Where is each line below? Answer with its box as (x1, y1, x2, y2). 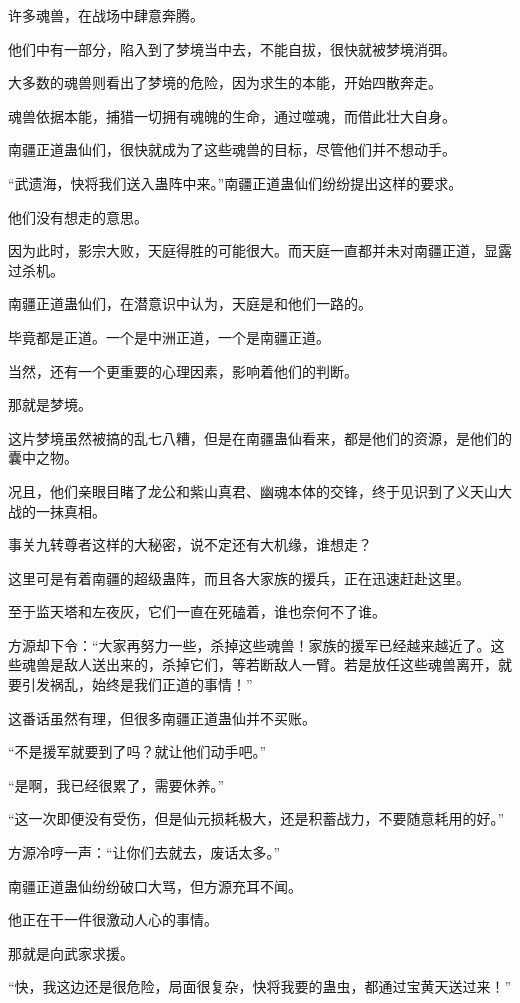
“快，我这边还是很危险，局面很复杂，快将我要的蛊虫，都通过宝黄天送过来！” (8, 976, 512, 997)
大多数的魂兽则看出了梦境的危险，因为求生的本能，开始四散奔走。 (8, 72, 442, 93)
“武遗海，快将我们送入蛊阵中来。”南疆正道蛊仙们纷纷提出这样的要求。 (8, 172, 463, 193)
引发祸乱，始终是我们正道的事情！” (21, 674, 253, 695)
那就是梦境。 (8, 394, 92, 415)
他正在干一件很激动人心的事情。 (8, 909, 218, 930)
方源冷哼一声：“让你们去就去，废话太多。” (8, 842, 281, 863)
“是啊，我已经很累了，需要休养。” (8, 774, 225, 795)
